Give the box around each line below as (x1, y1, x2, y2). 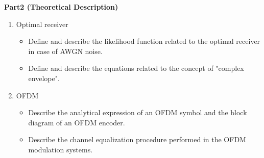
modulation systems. (28, 144, 93, 154)
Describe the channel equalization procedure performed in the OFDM (28, 134, 246, 145)
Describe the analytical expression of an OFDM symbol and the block (28, 107, 247, 118)
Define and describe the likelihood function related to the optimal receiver (28, 36, 260, 46)
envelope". (28, 72, 60, 83)
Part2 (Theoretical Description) (4, 2, 118, 12)
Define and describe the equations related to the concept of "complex (28, 63, 244, 73)
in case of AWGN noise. (28, 45, 103, 56)
